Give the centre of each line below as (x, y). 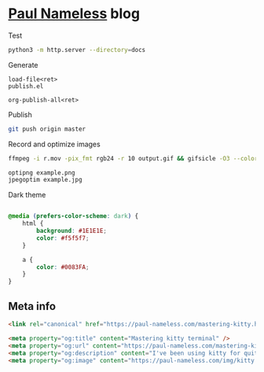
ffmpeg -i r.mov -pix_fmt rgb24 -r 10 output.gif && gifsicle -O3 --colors (135, 158)
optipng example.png (42, 173)
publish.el (26, 86)
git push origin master (47, 129)
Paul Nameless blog (74, 14)
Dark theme (27, 195)
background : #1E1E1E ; (72, 231)
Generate (23, 64)
